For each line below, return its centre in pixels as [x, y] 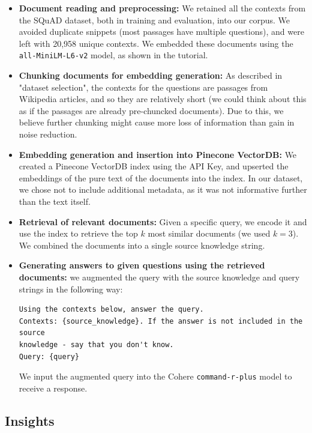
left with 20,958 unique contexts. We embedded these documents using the [156, 43]
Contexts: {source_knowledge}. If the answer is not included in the [161, 321]
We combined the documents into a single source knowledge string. [142, 245]
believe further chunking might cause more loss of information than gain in [157, 122]
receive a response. [53, 388]
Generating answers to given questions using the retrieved [142, 265]
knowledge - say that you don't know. [96, 344]
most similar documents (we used [209, 233]
